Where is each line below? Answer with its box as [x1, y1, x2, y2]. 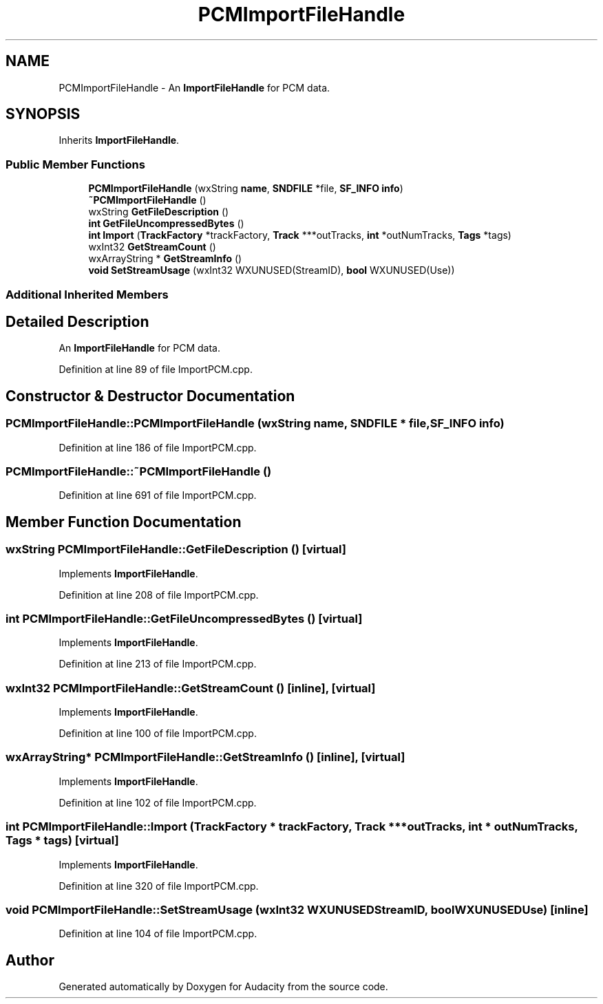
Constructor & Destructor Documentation [6, 387, 295, 405]
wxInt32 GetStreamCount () [88, 241, 216, 253]
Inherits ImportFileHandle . [59, 134, 180, 147]
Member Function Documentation [6, 513, 242, 531]
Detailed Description [6, 312, 149, 330]
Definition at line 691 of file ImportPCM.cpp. [59, 489, 257, 502]
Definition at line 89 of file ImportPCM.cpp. [59, 363, 253, 376]
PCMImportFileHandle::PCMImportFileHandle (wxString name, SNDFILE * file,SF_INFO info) [6, 416, 505, 431]
